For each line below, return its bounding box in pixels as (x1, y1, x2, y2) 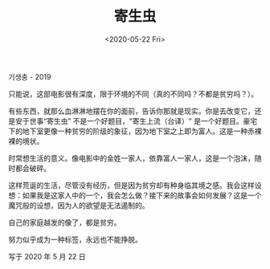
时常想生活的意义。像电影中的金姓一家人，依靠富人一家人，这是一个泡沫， (8, 153, 255, 163)
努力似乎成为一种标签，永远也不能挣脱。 (8, 234, 142, 244)
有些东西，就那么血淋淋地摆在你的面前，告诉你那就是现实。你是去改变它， (8, 106, 255, 116)
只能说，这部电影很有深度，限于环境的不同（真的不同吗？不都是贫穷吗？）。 (8, 89, 259, 99)
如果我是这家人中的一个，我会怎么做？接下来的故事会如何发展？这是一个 (22, 190, 262, 200)
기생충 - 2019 (8, 71, 51, 81)
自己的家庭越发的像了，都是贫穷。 (8, 218, 121, 227)
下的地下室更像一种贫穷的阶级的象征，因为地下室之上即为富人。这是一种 (8, 126, 247, 136)
